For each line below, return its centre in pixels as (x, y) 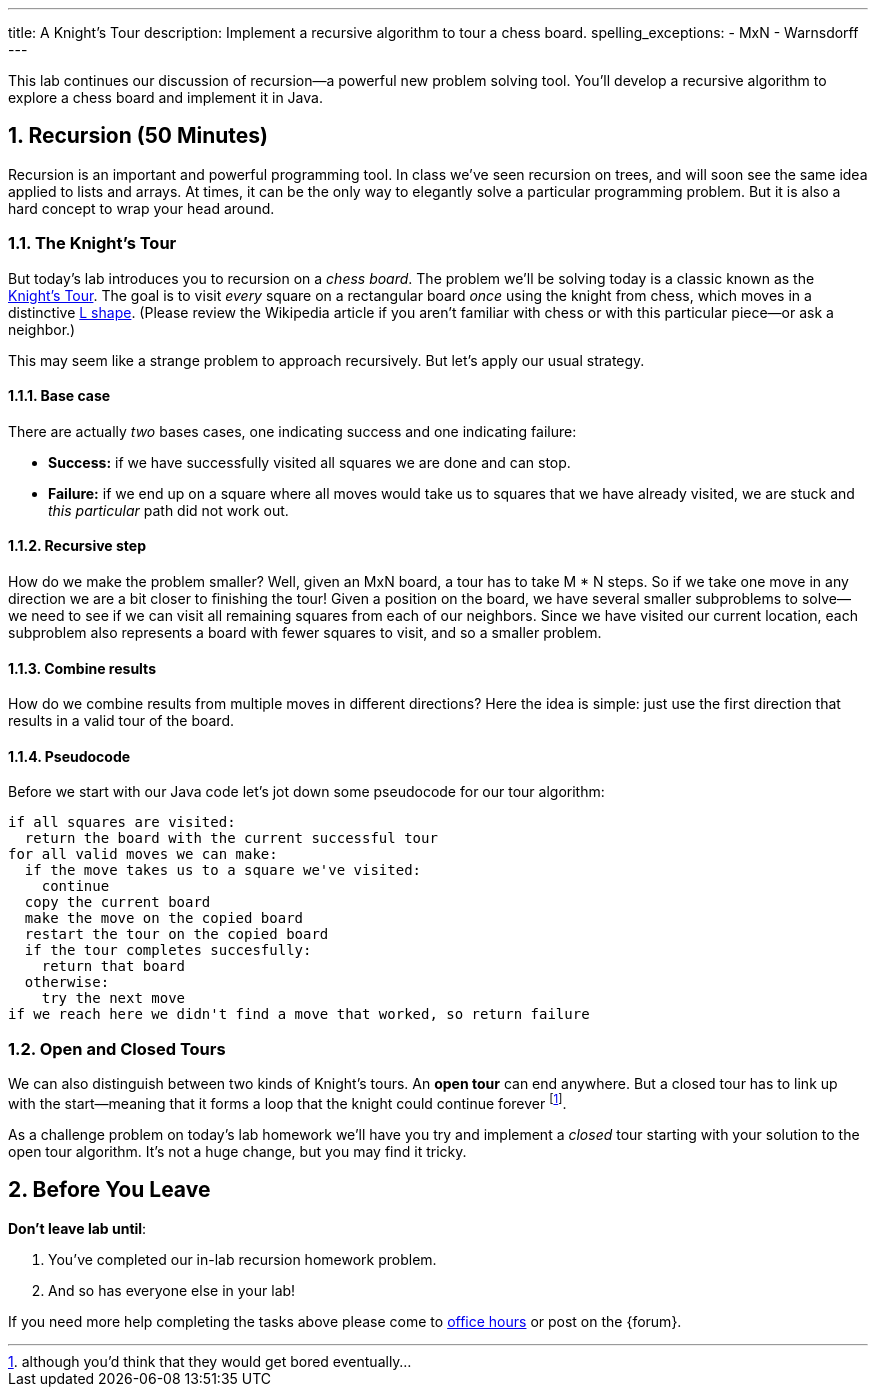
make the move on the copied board (164, 918)
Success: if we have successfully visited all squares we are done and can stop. (309, 462)
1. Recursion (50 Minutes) (138, 136)
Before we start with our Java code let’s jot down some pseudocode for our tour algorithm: (306, 792)
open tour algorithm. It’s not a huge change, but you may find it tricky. (237, 1151)
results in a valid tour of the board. (121, 721)
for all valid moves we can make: (143, 854)
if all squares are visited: (122, 822)
